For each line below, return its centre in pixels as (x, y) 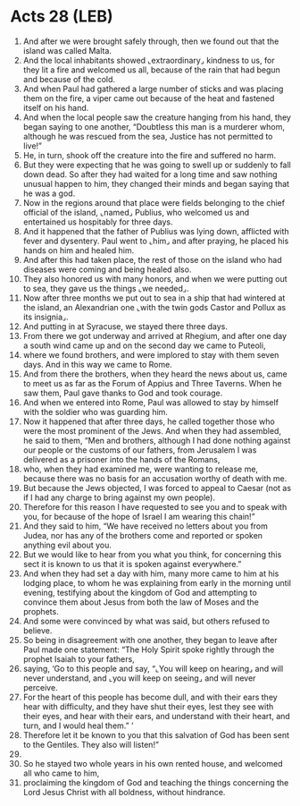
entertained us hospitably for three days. (98, 222)
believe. (37, 630)
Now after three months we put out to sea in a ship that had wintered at (154, 298)
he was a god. (49, 193)
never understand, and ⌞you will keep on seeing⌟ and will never (139, 678)
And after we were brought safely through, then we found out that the (151, 41)
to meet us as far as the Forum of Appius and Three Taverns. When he (152, 383)
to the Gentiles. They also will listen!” (91, 744)
